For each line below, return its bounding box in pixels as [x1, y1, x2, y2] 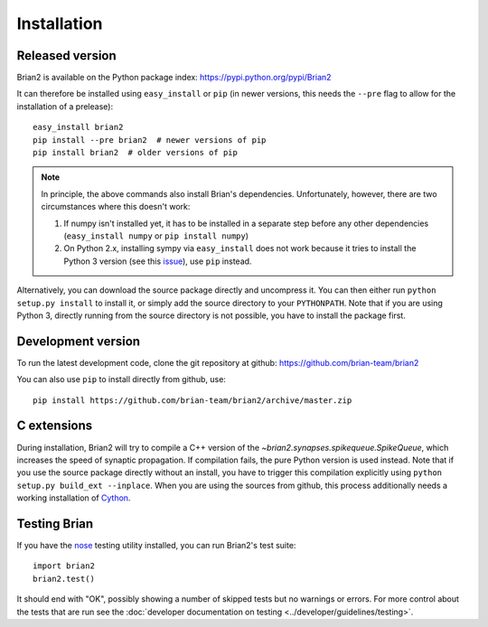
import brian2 [33, 561, 95, 571]
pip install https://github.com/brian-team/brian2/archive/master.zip [33, 395, 352, 406]
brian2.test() [33, 574, 95, 584]
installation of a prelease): [16, 100, 113, 112]
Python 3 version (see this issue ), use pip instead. [63, 256, 252, 267]
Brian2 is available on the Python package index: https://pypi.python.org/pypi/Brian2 [16, 72, 332, 83]
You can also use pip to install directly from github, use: [16, 374, 226, 385]
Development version [16, 333, 140, 349]
